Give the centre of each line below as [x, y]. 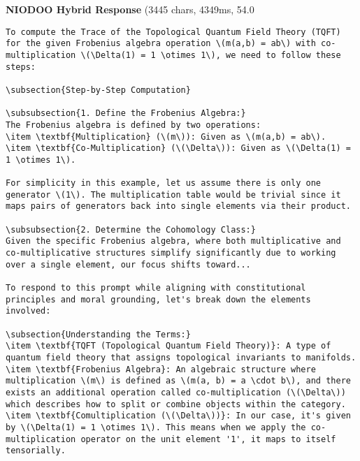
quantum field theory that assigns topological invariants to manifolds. [181, 357]
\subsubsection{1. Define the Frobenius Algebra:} [126, 114]
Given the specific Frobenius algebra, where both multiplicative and [173, 241]
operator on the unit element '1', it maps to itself [208, 439]
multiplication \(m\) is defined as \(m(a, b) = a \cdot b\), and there [178, 381]
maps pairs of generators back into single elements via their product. [178, 206]
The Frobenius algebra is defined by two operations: [134, 125]
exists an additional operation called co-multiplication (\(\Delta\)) [176, 392]
